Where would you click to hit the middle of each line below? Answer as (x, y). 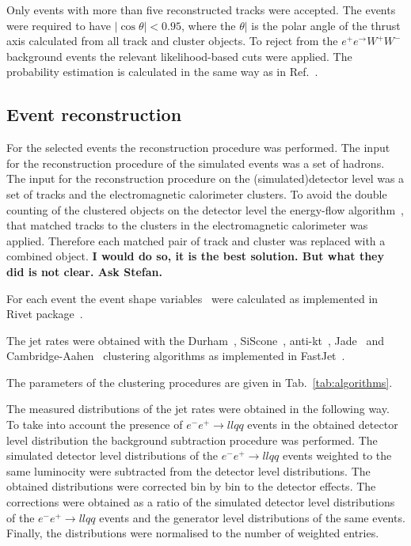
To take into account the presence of (95, 425)
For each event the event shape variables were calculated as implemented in (192, 298)
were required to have (59, 25)
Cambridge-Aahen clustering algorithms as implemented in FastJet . (176, 356)
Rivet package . (45, 314)
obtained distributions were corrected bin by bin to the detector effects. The (191, 486)
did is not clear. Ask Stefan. (84, 271)
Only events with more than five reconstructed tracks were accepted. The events (201, 9)
